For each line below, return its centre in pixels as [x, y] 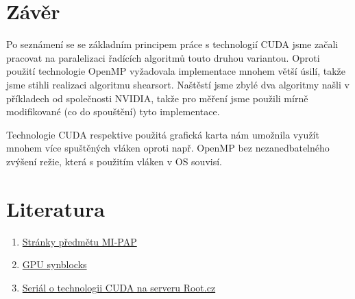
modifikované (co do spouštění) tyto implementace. [113, 111]
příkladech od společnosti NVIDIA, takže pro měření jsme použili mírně [157, 98]
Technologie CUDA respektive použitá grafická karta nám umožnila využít [163, 134]
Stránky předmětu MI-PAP [79, 241]
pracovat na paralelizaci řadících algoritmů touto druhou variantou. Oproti [163, 57]
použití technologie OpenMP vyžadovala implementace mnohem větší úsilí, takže [176, 71]
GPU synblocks [54, 264]
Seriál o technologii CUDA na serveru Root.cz [119, 287]
